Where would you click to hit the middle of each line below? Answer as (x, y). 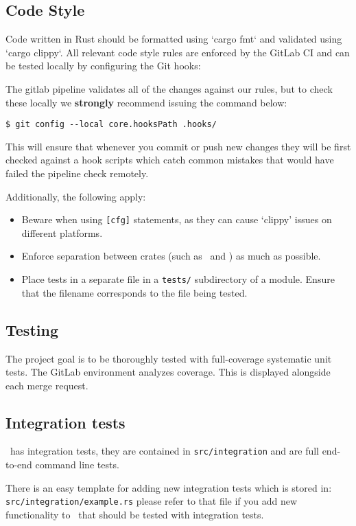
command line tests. (77, 465)
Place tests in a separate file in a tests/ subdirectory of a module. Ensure (178, 279)
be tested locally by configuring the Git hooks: (103, 66)
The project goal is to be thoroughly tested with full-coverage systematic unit (169, 358)
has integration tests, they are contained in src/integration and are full (164, 451)
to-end (19, 465)
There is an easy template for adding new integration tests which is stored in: (169, 487)
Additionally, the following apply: (76, 196)
